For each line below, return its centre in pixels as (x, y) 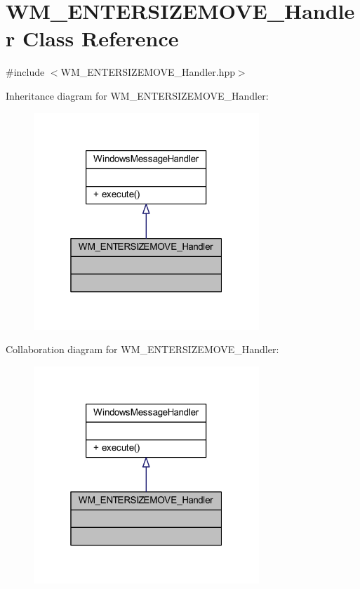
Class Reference (100, 38)
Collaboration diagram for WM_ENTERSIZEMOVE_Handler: (142, 349)
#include (25, 72)
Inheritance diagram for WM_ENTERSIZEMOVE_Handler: (137, 95)
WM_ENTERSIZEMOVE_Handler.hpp (148, 72)
